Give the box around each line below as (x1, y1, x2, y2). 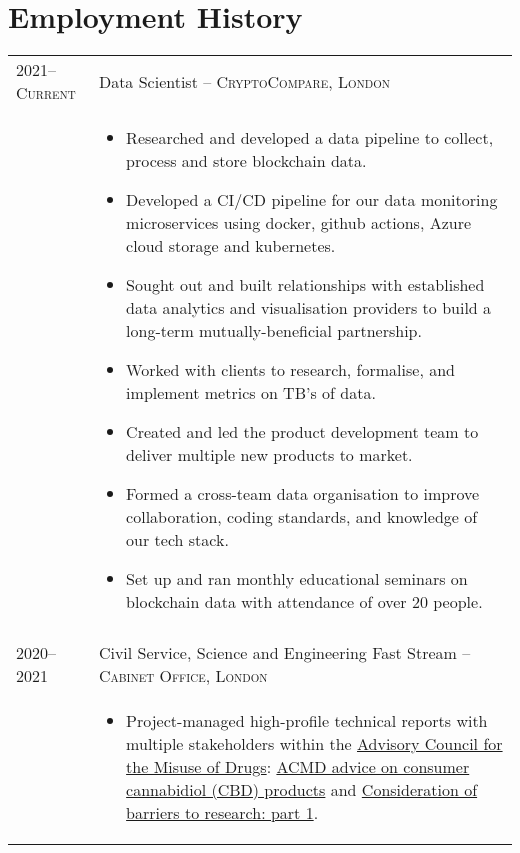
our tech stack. (126, 528, 229, 552)
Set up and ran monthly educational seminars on (126, 567, 468, 591)
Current (16, 81, 76, 105)
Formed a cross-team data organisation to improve (126, 482, 480, 506)
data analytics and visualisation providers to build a (126, 296, 492, 320)
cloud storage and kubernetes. (126, 234, 336, 258)
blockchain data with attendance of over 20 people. (126, 590, 483, 614)
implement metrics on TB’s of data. (126, 381, 376, 405)
